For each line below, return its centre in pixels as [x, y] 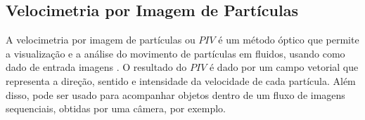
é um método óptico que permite [289, 40]
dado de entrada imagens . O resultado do [96, 67]
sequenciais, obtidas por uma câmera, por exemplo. [116, 108]
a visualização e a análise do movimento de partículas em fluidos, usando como [175, 53]
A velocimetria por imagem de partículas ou [101, 40]
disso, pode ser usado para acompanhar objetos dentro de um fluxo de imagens [175, 94]
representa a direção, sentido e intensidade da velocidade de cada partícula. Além [181, 80]
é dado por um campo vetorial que [284, 67]
